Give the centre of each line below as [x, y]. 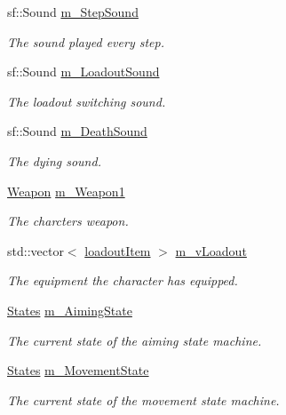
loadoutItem [118, 250]
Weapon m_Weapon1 [66, 191]
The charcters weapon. [68, 221]
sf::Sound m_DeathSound [77, 131]
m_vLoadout [211, 250]
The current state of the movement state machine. [143, 399]
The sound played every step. [86, 41]
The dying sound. [54, 160]
